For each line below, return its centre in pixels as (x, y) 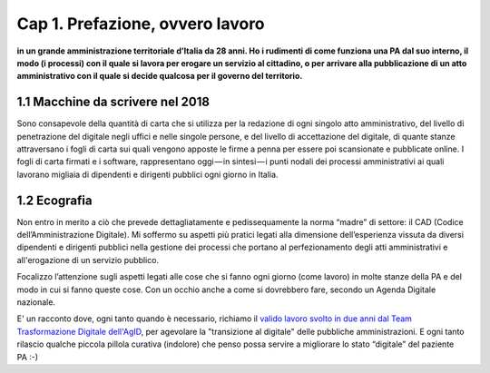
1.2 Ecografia (54, 200)
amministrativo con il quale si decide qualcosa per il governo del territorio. (160, 76)
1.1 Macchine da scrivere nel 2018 (113, 102)
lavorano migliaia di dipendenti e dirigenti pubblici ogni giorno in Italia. (147, 174)
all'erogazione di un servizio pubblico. (88, 260)
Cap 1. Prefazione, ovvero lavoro (141, 24)
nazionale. (36, 302)
